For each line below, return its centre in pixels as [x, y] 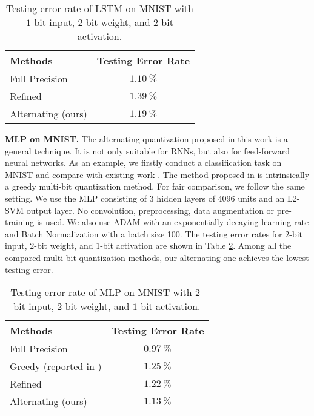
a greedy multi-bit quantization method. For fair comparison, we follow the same [155, 186]
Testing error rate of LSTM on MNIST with [100, 8]
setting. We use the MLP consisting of [76, 198]
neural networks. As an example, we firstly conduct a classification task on [143, 163]
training [20, 222]
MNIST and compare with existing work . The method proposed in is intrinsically [157, 174]
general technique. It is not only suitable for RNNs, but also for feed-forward [148, 150]
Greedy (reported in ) [56, 366]
